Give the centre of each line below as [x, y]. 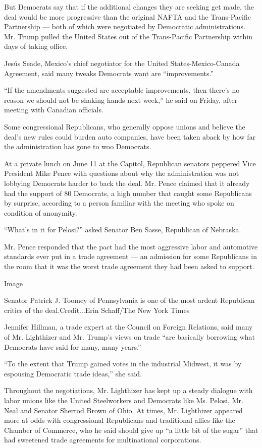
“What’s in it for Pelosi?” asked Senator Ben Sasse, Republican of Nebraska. [123, 230]
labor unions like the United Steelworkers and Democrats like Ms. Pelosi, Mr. [124, 400]
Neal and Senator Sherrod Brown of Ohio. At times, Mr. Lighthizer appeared [123, 410]
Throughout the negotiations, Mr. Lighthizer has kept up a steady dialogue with [128, 390]
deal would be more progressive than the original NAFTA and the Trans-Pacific [127, 16]
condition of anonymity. [41, 212]
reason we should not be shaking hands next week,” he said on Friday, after [121, 100]
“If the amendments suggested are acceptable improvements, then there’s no [122, 90]
